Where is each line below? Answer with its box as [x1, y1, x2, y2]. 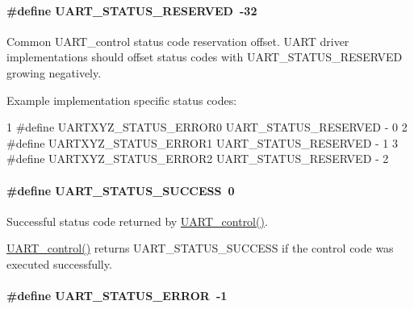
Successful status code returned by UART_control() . [6, 212, 268, 229]
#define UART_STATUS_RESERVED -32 [6, 2, 257, 19]
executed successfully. [6, 255, 112, 272]
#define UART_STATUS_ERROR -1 [6, 287, 228, 304]
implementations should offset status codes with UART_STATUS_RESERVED [6, 48, 403, 65]
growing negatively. [6, 64, 102, 81]
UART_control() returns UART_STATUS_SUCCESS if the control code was [6, 240, 394, 257]
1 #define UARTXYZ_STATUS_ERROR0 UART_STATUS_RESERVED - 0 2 [6, 119, 408, 136]
